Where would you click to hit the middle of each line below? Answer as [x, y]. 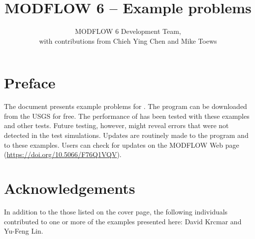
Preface [30, 83]
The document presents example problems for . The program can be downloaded [126, 106]
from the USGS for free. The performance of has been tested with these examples [127, 116]
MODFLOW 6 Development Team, [128, 31]
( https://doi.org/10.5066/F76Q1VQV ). [63, 154]
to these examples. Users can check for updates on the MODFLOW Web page [122, 145]
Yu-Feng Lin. [24, 231]
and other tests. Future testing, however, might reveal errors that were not [116, 125]
